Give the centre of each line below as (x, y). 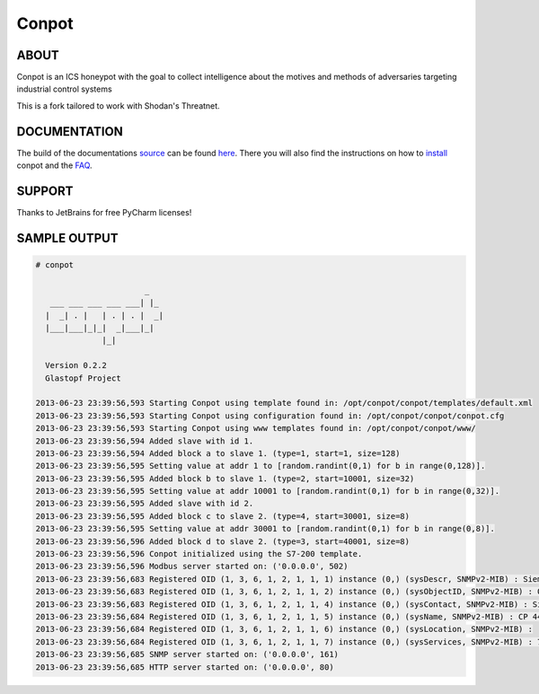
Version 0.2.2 (76, 365)
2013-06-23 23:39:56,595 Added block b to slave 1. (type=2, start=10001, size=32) (225, 479)
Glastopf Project (83, 378)
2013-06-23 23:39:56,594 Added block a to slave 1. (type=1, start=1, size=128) (218, 453)
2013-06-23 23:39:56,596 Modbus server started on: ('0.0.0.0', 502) (192, 567)
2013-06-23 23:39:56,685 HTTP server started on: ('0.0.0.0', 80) (185, 667)
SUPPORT (45, 191)
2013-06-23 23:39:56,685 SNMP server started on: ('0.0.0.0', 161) (187, 654)
